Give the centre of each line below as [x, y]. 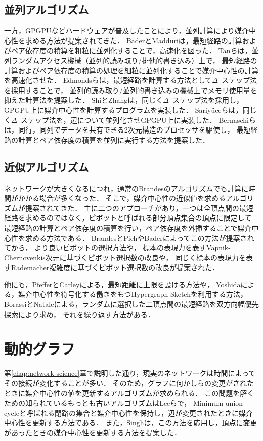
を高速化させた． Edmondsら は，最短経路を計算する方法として [108, 80]
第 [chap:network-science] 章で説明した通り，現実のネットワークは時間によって [130, 373]
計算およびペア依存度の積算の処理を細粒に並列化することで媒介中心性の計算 [131, 70]
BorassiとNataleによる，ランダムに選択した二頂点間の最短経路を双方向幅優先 [131, 304]
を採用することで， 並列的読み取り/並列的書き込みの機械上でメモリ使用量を [131, 90]
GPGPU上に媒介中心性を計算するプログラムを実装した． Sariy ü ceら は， [123, 109]
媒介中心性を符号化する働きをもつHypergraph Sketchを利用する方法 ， [133, 294]
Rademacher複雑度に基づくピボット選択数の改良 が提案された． [115, 267]
